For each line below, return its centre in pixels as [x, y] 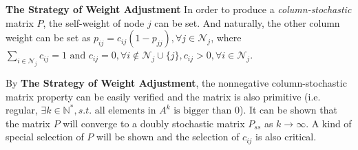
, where [226, 37]
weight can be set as [48, 37]
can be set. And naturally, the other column [247, 22]
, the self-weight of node [94, 22]
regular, [22, 110]
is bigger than [203, 111]
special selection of [45, 137]
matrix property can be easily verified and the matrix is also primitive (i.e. [163, 96]
